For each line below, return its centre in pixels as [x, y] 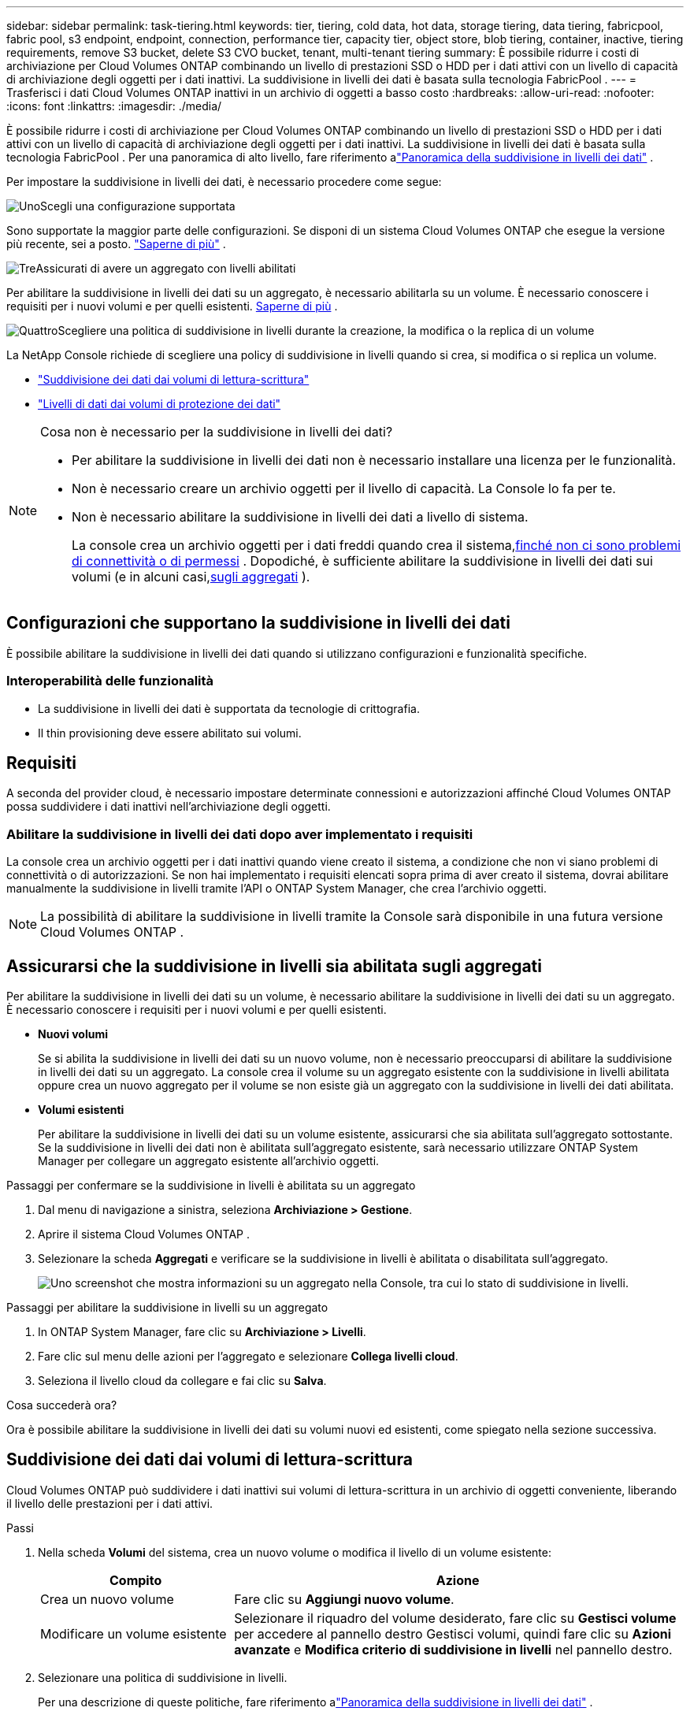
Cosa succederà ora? [62, 1405]
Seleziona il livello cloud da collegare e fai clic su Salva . [182, 1381]
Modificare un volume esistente [134, 1633]
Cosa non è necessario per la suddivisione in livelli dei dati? [217, 432]
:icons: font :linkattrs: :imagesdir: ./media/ [114, 106]
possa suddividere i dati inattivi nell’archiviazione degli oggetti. [169, 807]
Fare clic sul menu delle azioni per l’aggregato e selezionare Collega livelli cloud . [248, 1357]
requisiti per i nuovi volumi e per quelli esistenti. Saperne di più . [172, 306]
